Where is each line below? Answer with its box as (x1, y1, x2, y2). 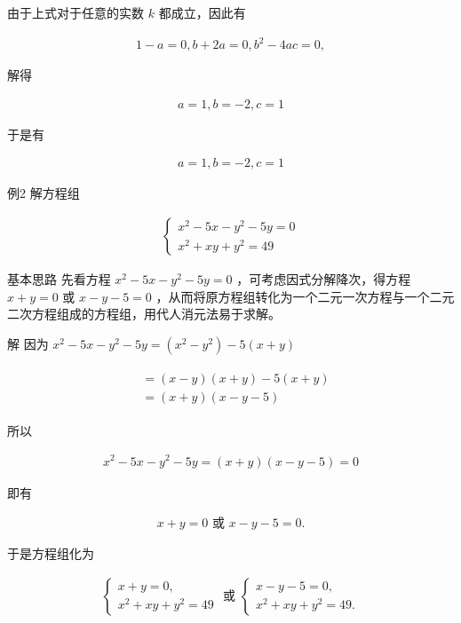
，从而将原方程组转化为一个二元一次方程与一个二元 (155, 287, 455, 305)
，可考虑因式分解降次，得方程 (236, 270, 411, 288)
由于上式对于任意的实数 (7, 4, 144, 21)
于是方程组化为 (7, 544, 94, 563)
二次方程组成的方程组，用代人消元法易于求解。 (7, 304, 281, 323)
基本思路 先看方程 (7, 270, 111, 288)
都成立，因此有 (158, 4, 246, 21)
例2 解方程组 (7, 184, 80, 202)
